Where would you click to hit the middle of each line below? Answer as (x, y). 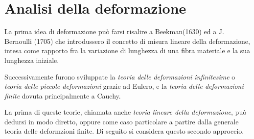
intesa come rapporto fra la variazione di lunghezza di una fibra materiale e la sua (127, 50)
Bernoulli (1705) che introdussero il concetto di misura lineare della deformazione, (127, 41)
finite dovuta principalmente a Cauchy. (63, 95)
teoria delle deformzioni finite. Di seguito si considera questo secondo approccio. (124, 131)
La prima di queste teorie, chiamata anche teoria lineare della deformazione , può (126, 112)
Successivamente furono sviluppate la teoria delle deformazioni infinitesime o (120, 76)
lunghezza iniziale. (32, 60)
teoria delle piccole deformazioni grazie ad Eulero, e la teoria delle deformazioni (124, 86)
